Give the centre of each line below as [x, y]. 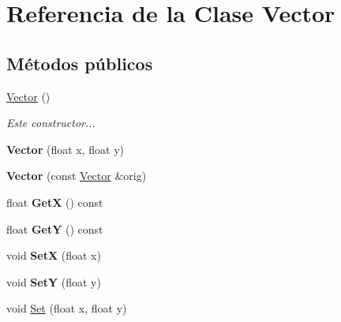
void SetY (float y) [54, 281]
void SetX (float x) [54, 255]
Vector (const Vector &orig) [77, 176]
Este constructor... [51, 123]
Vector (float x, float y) [65, 149]
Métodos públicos [80, 63]
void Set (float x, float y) [67, 308]
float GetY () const [55, 228]
